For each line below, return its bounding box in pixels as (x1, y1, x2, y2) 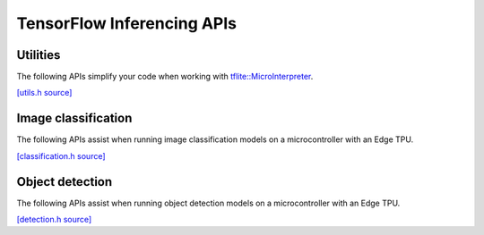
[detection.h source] (16, 214, 92, 225)
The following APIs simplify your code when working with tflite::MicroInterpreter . (16, 71, 314, 82)
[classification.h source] (16, 150, 107, 161)
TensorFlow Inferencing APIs (16, 13, 238, 33)
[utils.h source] (16, 88, 73, 98)
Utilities (16, 47, 61, 63)
